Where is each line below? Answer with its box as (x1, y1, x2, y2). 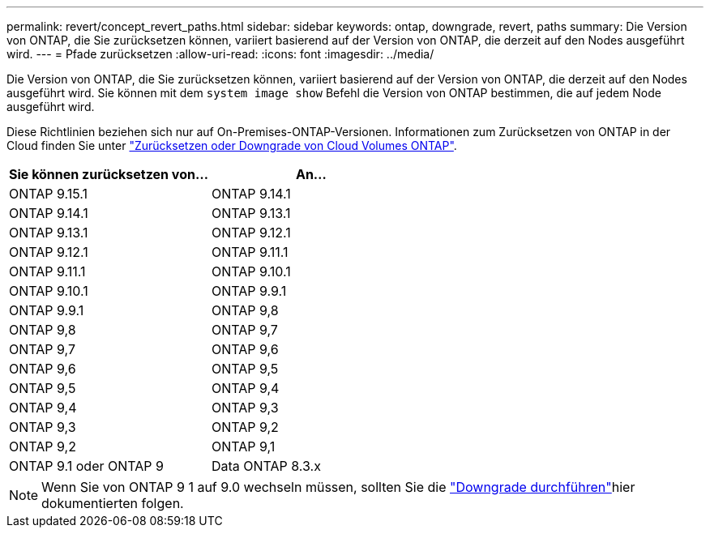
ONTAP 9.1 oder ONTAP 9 (9, 458, 164, 474)
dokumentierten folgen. (41, 495, 184, 511)
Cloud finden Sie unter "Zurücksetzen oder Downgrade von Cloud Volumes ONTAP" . (6, 139, 457, 152)
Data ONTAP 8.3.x (211, 458, 321, 474)
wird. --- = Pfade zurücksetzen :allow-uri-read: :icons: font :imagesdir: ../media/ (6, 47, 434, 61)
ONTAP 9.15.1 (9, 186, 88, 202)
